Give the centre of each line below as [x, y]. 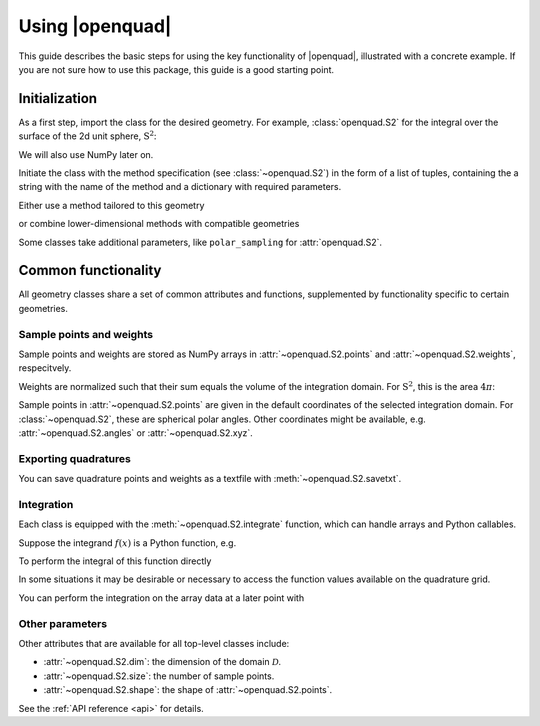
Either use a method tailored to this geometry [111, 205]
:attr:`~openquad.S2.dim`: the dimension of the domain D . [162, 662]
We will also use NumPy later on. [86, 154]
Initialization [58, 98]
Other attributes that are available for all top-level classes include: [154, 643]
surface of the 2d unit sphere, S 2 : [87, 135]
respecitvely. [45, 368]
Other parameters [63, 623]
